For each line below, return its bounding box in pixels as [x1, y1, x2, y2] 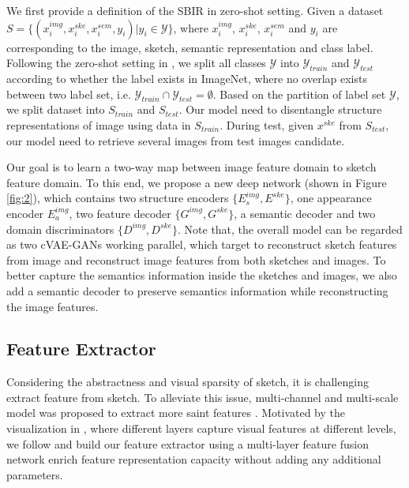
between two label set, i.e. [6, 85, 131, 102]
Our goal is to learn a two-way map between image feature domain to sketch [6, 159, 377, 175]
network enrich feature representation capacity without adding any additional [6, 451, 381, 467]
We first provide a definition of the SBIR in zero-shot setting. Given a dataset [6, 2, 384, 18]
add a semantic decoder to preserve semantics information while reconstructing [6, 282, 388, 298]
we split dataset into [6, 101, 105, 118]
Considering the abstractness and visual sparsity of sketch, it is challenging [6, 374, 369, 390]
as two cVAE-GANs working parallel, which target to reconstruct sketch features [6, 236, 397, 253]
